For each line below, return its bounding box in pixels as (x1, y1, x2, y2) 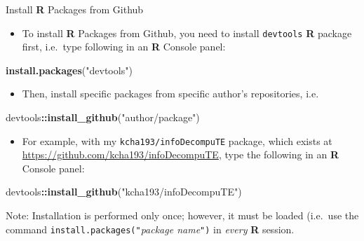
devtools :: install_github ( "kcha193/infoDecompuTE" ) (6, 184, 242, 199)
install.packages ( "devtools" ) (6, 62, 133, 77)
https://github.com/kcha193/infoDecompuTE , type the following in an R (22, 147, 339, 162)
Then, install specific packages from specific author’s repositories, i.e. (22, 86, 319, 101)
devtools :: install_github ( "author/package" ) (6, 110, 200, 125)
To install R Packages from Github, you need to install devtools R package (22, 25, 352, 40)
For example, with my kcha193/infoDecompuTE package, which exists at (22, 133, 332, 148)
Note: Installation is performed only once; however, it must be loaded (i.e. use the (6, 208, 359, 223)
